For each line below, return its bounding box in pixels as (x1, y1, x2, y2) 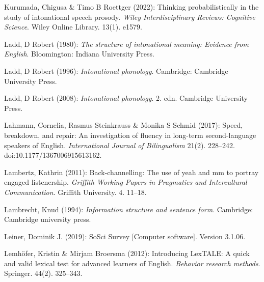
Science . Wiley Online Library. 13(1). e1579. (4, 21, 142, 32)
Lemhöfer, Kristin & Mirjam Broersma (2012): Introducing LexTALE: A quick (4, 248, 250, 259)
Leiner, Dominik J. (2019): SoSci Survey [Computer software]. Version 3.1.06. (4, 231, 246, 241)
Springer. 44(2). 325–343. (4, 268, 83, 278)
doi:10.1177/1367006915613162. (4, 150, 102, 160)
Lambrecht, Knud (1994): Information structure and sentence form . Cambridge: (4, 204, 253, 214)
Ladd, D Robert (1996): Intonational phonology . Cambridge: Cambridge (4, 65, 228, 76)
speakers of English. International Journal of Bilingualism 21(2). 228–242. (4, 139, 235, 150)
